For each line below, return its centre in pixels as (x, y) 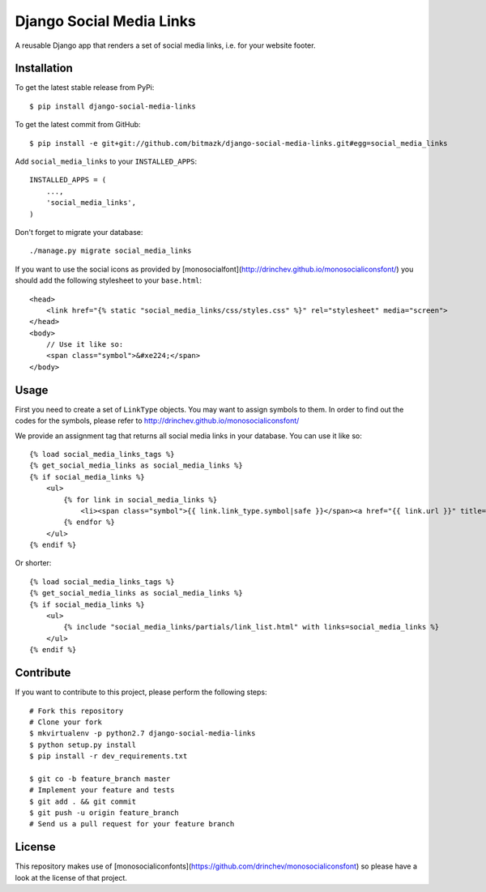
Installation (44, 68)
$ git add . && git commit (83, 801)
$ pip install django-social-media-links (113, 106)
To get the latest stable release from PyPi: (85, 87)
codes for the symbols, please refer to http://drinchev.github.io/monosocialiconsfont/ (157, 420)
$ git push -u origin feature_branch (104, 813)
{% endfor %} (89, 522)
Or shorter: (33, 563)
